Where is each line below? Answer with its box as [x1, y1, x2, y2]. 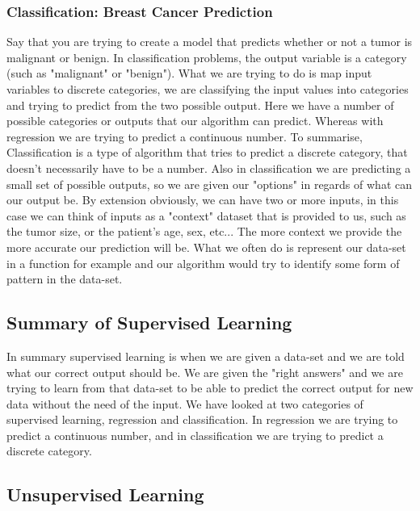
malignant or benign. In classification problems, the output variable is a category [6, 48, 407, 65]
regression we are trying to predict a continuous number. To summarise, [6, 128, 363, 145]
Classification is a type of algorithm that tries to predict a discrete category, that [6, 144, 408, 161]
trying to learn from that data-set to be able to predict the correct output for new [6, 379, 414, 396]
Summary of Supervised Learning [6, 310, 292, 335]
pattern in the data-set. [6, 270, 123, 287]
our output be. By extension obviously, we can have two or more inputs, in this [6, 191, 399, 208]
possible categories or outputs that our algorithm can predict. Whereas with [6, 112, 384, 129]
